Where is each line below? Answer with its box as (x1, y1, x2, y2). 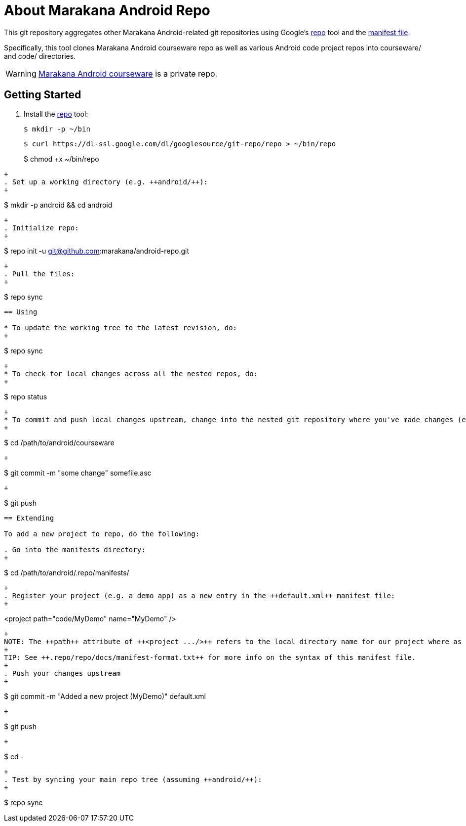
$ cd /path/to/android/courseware (4, 438, 115, 447)
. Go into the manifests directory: (4, 545, 146, 554)
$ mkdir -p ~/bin (24, 125, 90, 133)
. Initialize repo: (4, 223, 79, 232)
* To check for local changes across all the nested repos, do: (4, 369, 258, 378)
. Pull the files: (4, 269, 75, 278)
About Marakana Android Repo (4, 2, 210, 19)
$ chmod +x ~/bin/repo (24, 154, 99, 163)
